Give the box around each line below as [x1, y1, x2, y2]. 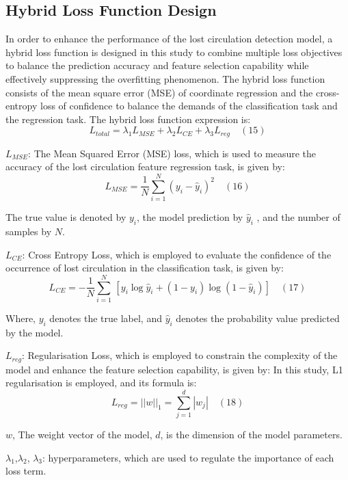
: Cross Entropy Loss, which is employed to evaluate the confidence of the [22, 247, 332, 261]
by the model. [5, 325, 64, 339]
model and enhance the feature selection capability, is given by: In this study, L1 [5, 362, 343, 376]
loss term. [5, 464, 46, 478]
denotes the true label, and [49, 310, 162, 325]
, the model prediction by [136, 210, 243, 224]
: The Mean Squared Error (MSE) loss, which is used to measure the [28, 146, 317, 160]
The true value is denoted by [5, 210, 126, 224]
